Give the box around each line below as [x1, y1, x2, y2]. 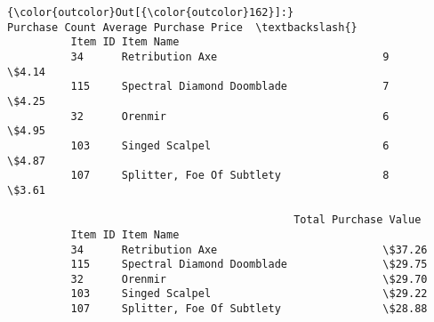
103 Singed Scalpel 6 [70, 139, 390, 152]
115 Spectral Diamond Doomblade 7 [70, 80, 390, 93]
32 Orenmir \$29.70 [70, 272, 428, 286]
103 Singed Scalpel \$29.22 [70, 287, 428, 301]
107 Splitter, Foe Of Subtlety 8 [70, 169, 390, 182]
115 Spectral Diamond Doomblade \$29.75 [70, 258, 428, 271]
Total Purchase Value [293, 213, 422, 227]
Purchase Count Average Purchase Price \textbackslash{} [7, 20, 358, 34]
